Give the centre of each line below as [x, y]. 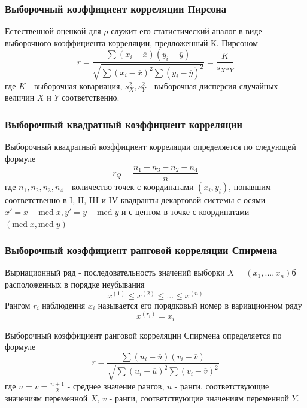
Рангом [18, 305]
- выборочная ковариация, [75, 85]
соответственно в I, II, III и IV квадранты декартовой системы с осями [135, 200]
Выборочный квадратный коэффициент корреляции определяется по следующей [151, 146]
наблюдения [64, 305]
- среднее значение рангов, [116, 386]
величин [20, 97]
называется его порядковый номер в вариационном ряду [200, 305]
